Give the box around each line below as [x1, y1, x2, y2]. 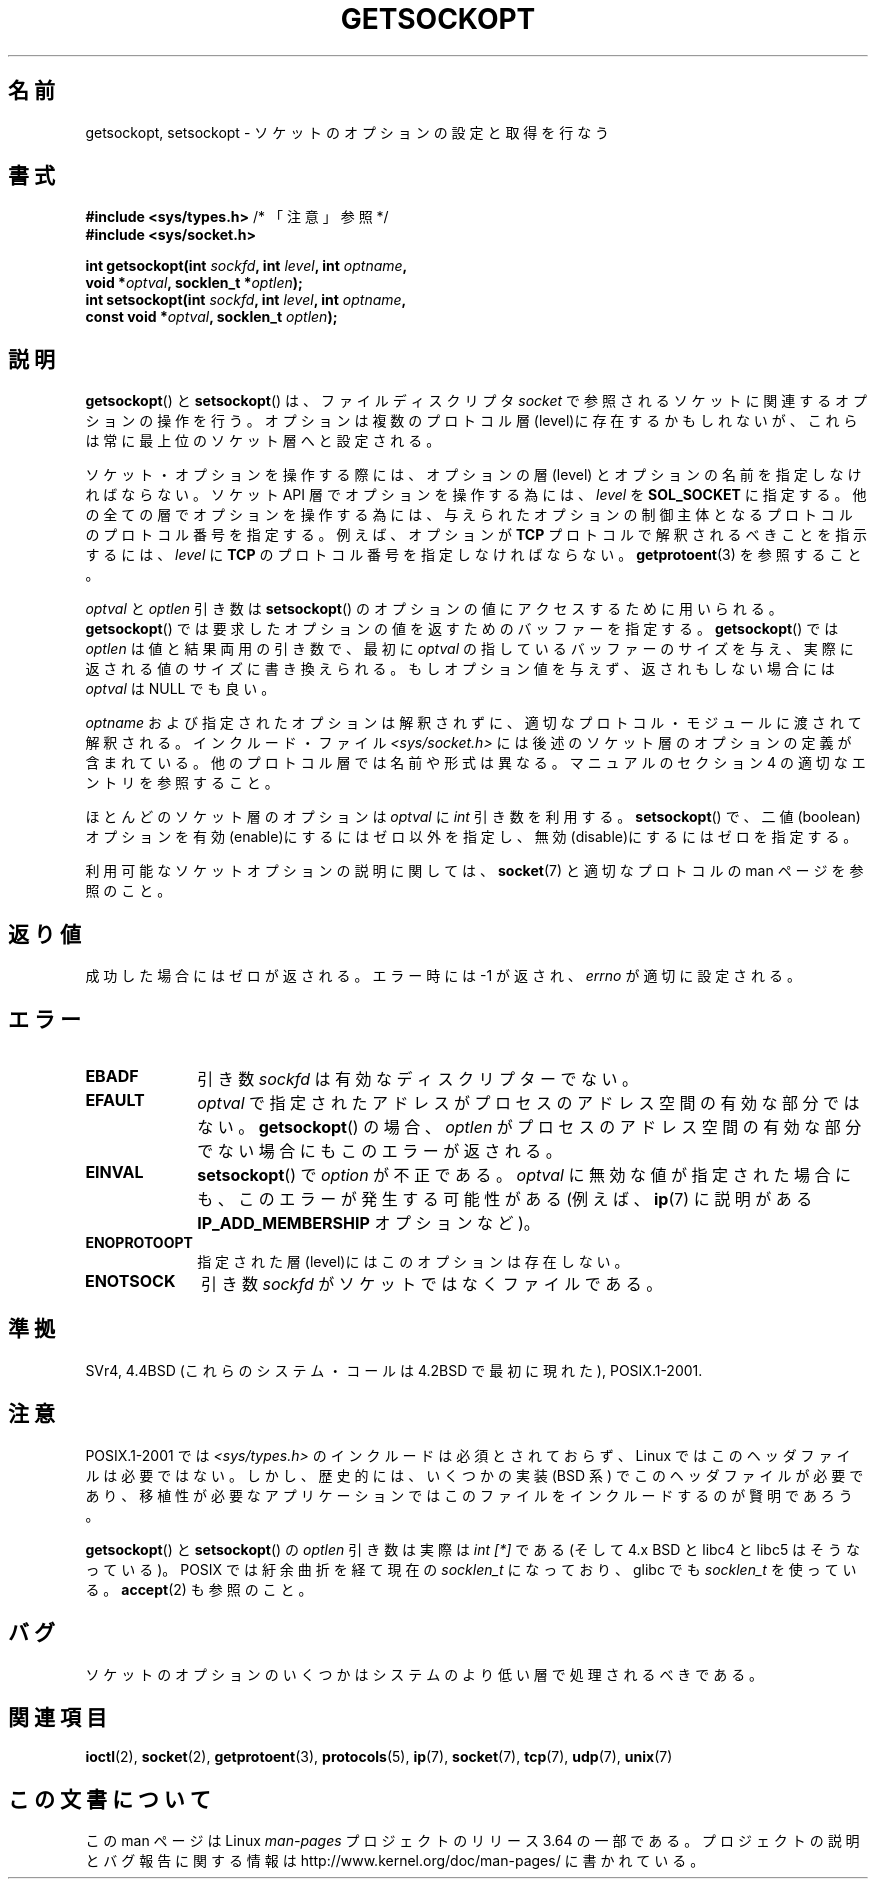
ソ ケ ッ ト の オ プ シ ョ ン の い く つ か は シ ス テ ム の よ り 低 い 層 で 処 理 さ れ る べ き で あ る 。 [85, 1665, 764, 1683]
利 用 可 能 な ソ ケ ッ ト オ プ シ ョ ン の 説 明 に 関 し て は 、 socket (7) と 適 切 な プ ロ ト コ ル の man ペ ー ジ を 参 [85, 862, 864, 880]
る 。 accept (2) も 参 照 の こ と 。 [85, 1580, 313, 1598]
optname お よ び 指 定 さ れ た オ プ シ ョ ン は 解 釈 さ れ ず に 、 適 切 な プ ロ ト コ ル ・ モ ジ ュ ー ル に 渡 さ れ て [85, 714, 862, 732]
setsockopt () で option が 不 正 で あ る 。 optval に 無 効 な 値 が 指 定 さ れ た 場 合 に [197, 1164, 851, 1185]
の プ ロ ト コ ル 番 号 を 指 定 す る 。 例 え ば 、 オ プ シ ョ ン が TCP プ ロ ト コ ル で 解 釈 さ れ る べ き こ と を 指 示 [85, 526, 868, 544]
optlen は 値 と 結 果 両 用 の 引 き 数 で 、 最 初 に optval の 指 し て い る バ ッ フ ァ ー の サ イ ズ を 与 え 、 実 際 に [85, 640, 854, 658]
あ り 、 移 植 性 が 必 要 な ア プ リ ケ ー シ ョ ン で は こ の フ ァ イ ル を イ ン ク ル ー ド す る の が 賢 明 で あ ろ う [85, 1486, 853, 1504]
